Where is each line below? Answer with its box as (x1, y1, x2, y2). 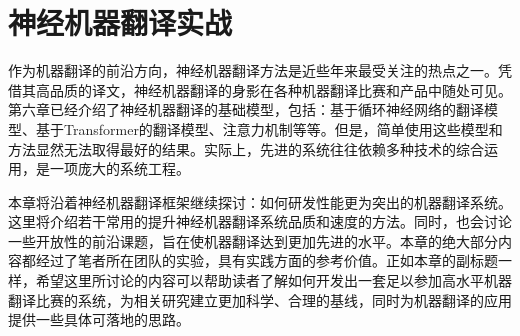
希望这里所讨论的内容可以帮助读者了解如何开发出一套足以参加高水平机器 (35, 270, 512, 291)
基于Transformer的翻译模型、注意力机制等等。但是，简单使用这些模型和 (35, 118, 503, 139)
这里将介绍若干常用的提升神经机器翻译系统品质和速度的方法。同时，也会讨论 (8, 211, 512, 232)
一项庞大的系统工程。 (49, 158, 190, 179)
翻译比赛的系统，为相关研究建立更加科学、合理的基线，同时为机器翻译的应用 (8, 289, 512, 310)
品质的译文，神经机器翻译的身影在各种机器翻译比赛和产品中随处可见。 (49, 79, 512, 100)
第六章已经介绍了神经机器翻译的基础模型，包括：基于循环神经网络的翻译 (8, 99, 484, 120)
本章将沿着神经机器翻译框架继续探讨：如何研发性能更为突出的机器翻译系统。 (8, 191, 512, 212)
